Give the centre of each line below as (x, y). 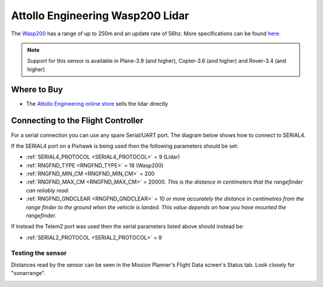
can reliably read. (48, 190)
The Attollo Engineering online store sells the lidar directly (97, 103)
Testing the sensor (39, 253)
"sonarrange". (28, 273)
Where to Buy (37, 89)
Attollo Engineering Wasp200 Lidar (100, 16)
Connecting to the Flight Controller (77, 120)
